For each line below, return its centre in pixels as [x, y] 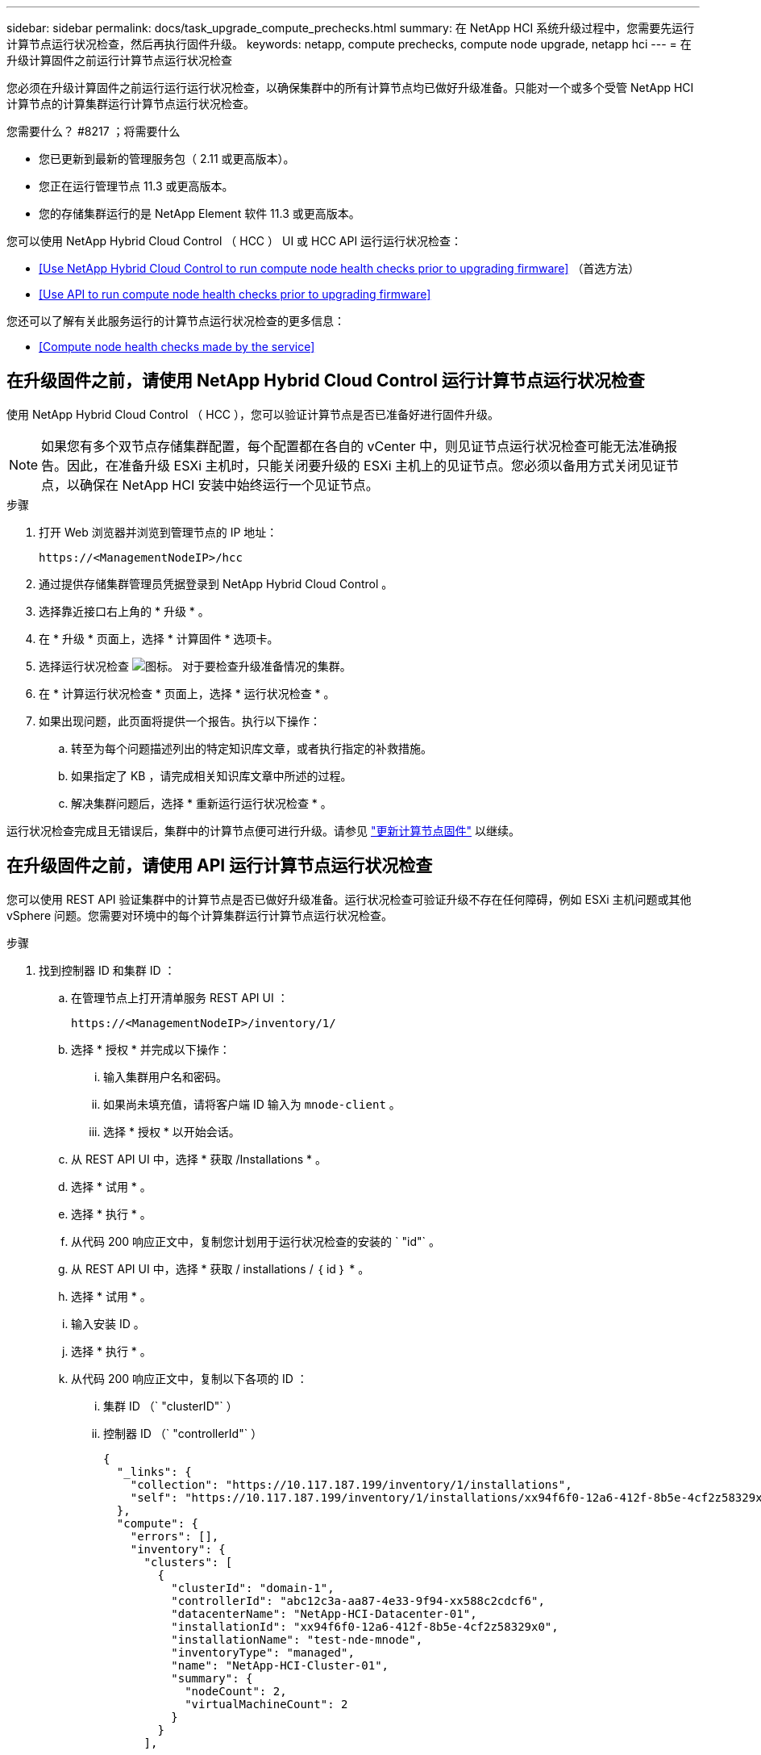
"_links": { [154, 1471]
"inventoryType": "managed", [263, 1652]
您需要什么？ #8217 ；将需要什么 [94, 131]
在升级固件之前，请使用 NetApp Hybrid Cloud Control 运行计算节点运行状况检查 [326, 381]
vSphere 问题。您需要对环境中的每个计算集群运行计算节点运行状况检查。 [200, 915]
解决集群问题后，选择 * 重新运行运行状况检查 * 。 [202, 803]
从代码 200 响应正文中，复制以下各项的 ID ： [189, 1378]
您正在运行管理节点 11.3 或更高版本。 [136, 186]
